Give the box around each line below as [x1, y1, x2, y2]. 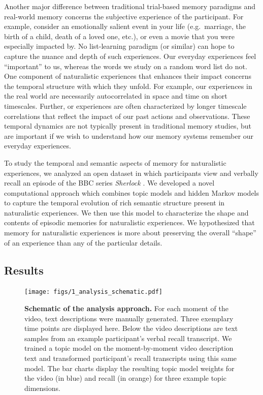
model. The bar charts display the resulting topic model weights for [24, 362, 235, 373]
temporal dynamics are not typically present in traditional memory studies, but [4, 120, 252, 131]
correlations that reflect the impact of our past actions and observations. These [4, 110, 250, 121]
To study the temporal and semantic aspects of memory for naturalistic [4, 157, 226, 168]
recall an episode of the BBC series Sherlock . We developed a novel [4, 177, 215, 188]
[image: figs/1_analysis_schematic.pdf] [24, 288, 163, 296]
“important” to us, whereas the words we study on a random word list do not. [4, 60, 247, 71]
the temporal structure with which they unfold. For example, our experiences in [4, 80, 252, 91]
